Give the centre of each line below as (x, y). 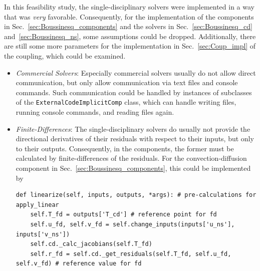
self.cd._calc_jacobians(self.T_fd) (91, 244)
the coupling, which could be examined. (65, 55)
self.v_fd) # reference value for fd (79, 264)
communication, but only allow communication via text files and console (127, 82)
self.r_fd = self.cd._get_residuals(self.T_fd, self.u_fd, (131, 254)
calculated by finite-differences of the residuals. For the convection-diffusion (131, 158)
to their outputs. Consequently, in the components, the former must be (125, 148)
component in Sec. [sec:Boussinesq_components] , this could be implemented (133, 168)
